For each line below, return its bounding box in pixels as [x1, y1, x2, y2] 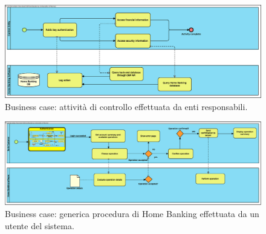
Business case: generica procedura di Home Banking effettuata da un [5, 207, 259, 219]
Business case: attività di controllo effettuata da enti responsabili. [5, 100, 248, 113]
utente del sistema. [5, 219, 74, 232]
